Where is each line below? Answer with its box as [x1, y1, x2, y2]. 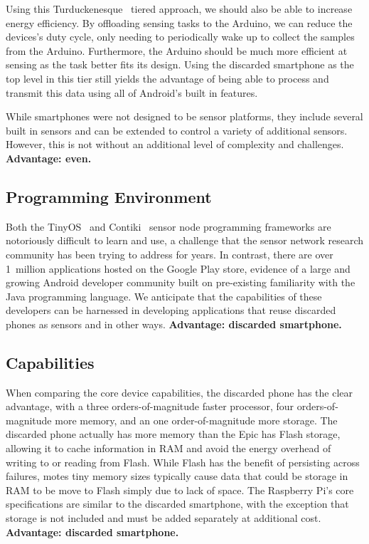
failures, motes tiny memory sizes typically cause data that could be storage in [6, 469, 348, 483]
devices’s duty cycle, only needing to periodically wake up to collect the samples [6, 29, 355, 44]
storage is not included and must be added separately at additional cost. [6, 511, 321, 525]
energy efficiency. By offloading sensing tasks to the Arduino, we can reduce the [6, 15, 353, 30]
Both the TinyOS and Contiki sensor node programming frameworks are [6, 219, 331, 234]
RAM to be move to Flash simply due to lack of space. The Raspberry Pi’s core [6, 482, 354, 497]
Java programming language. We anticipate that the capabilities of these [6, 288, 322, 303]
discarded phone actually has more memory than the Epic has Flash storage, [6, 427, 341, 441]
